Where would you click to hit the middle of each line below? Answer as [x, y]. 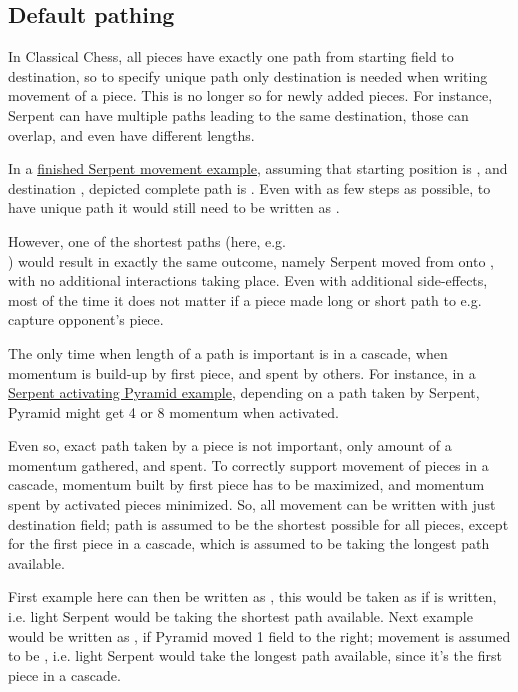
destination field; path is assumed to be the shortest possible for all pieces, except [258, 523]
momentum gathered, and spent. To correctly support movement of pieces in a [248, 464]
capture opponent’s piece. [86, 319]
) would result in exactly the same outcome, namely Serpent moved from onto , [251, 260]
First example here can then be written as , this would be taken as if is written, [252, 596]
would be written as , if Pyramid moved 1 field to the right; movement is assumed [259, 635]
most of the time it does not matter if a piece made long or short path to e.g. [245, 299]
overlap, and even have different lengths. [131, 134]
